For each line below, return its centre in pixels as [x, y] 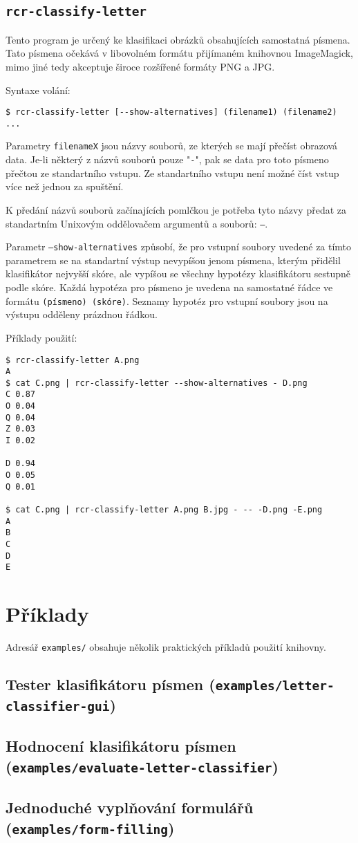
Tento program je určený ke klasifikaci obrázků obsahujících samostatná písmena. [178, 39]
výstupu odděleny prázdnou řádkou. [82, 314]
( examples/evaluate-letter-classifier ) [142, 766]
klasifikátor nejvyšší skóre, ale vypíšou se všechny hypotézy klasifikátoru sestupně [178, 274]
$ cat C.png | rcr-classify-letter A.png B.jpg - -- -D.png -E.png [164, 510]
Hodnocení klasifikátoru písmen [121, 746]
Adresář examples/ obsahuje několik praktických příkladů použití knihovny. [166, 647]
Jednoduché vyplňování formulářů [130, 807]
